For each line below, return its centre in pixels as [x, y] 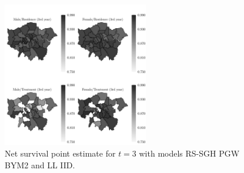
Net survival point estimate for [60, 153]
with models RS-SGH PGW [189, 153]
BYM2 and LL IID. [40, 164]
